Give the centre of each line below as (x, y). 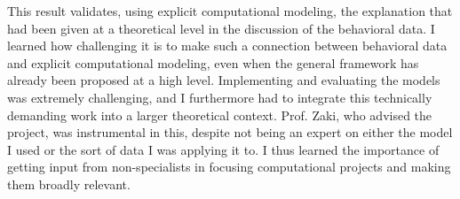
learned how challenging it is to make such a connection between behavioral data (227, 46)
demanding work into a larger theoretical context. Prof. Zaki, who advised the (220, 115)
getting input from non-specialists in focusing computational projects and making (229, 167)
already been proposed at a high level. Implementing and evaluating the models (224, 80)
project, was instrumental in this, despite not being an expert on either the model (230, 132)
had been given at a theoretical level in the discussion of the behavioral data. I (221, 28)
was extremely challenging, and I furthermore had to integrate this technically (220, 97)
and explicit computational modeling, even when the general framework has (213, 62)
